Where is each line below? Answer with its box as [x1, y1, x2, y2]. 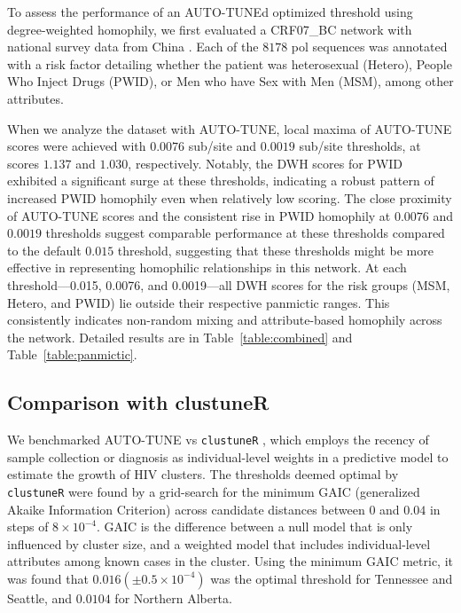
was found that [7, 569, 89, 587]
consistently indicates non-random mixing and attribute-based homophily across [7, 310, 442, 329]
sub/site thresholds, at [299, 137, 421, 155]
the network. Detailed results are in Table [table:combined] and [7, 327, 353, 346]
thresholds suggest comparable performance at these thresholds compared [45, 224, 445, 242]
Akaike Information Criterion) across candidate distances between [7, 499, 365, 518]
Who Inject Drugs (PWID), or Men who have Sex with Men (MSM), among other [7, 72, 454, 90]
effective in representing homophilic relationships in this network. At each [7, 258, 407, 277]
